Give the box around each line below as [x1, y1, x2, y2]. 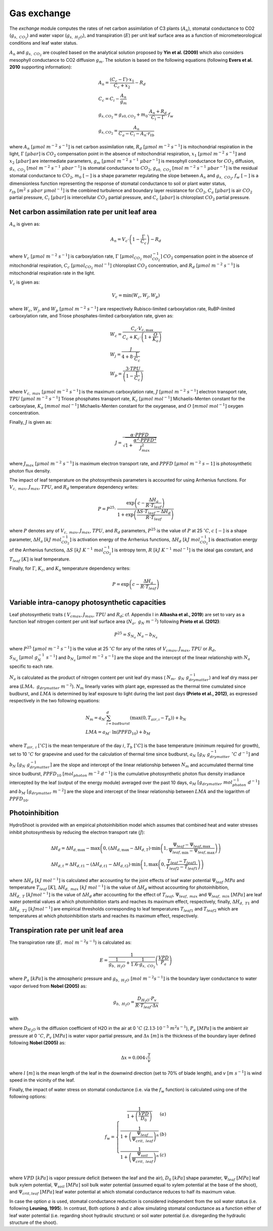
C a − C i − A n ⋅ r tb [118, 131, 155, 138]
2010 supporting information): [9, 64, 72, 70]
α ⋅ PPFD [130, 432, 149, 438]
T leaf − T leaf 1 [167, 858, 197, 865]
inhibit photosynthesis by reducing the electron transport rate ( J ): [9, 829, 145, 835]
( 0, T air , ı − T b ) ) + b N [141, 715, 187, 722]
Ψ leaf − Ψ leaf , [172, 842, 202, 849]
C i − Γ [151, 114, 165, 122]
